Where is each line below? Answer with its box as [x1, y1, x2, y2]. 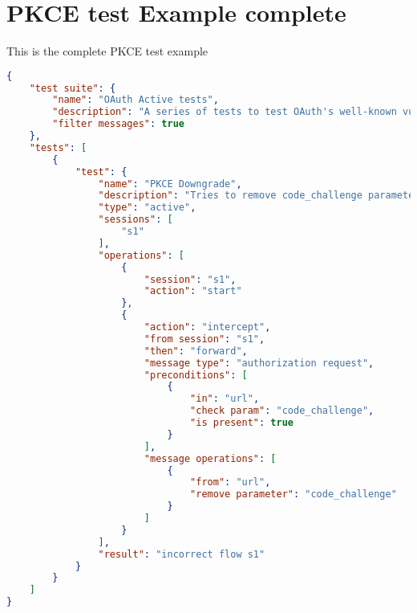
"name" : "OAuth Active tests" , [52, 94, 219, 106]
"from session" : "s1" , [144, 333, 265, 345]
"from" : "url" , [190, 476, 271, 488]
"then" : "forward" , [144, 345, 248, 357]
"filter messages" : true [52, 118, 184, 130]
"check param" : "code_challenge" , [190, 405, 374, 417]
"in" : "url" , [190, 393, 260, 405]
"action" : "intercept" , [144, 321, 271, 333]
